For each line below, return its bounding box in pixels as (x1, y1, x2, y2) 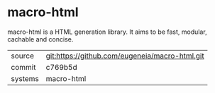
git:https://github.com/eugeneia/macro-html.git (45, 51, 204, 61)
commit (11, 62, 36, 72)
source (11, 51, 34, 61)
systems (11, 73, 39, 83)
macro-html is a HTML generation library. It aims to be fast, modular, (7, 27, 207, 36)
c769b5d (45, 62, 77, 72)
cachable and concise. (7, 35, 74, 43)
